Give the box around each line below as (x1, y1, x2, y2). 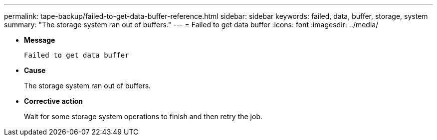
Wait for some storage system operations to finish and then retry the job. (24, 112, 263, 121)
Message (24, 36, 55, 44)
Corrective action (24, 97, 83, 105)
